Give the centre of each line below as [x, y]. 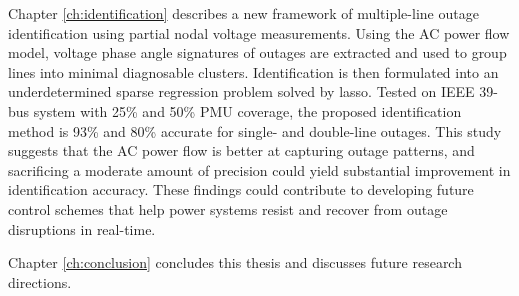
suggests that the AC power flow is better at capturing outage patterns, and [241, 150]
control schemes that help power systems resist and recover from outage [228, 208]
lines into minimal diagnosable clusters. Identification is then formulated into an [253, 71]
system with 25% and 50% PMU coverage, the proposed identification [247, 110]
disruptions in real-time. [82, 228]
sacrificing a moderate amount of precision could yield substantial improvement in [259, 169]
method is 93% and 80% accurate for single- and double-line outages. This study [255, 130]
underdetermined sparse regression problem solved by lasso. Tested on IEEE [241, 91]
